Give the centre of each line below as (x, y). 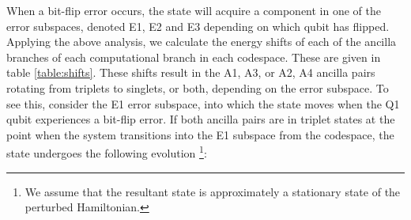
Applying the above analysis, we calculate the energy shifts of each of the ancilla (202, 42)
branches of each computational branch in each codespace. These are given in (194, 57)
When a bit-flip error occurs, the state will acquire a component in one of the (194, 10)
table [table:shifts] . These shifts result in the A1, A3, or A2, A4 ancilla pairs (191, 72)
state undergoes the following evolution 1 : (107, 152)
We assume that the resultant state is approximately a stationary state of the (213, 191)
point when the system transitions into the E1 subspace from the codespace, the (200, 134)
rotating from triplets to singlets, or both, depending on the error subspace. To (198, 87)
